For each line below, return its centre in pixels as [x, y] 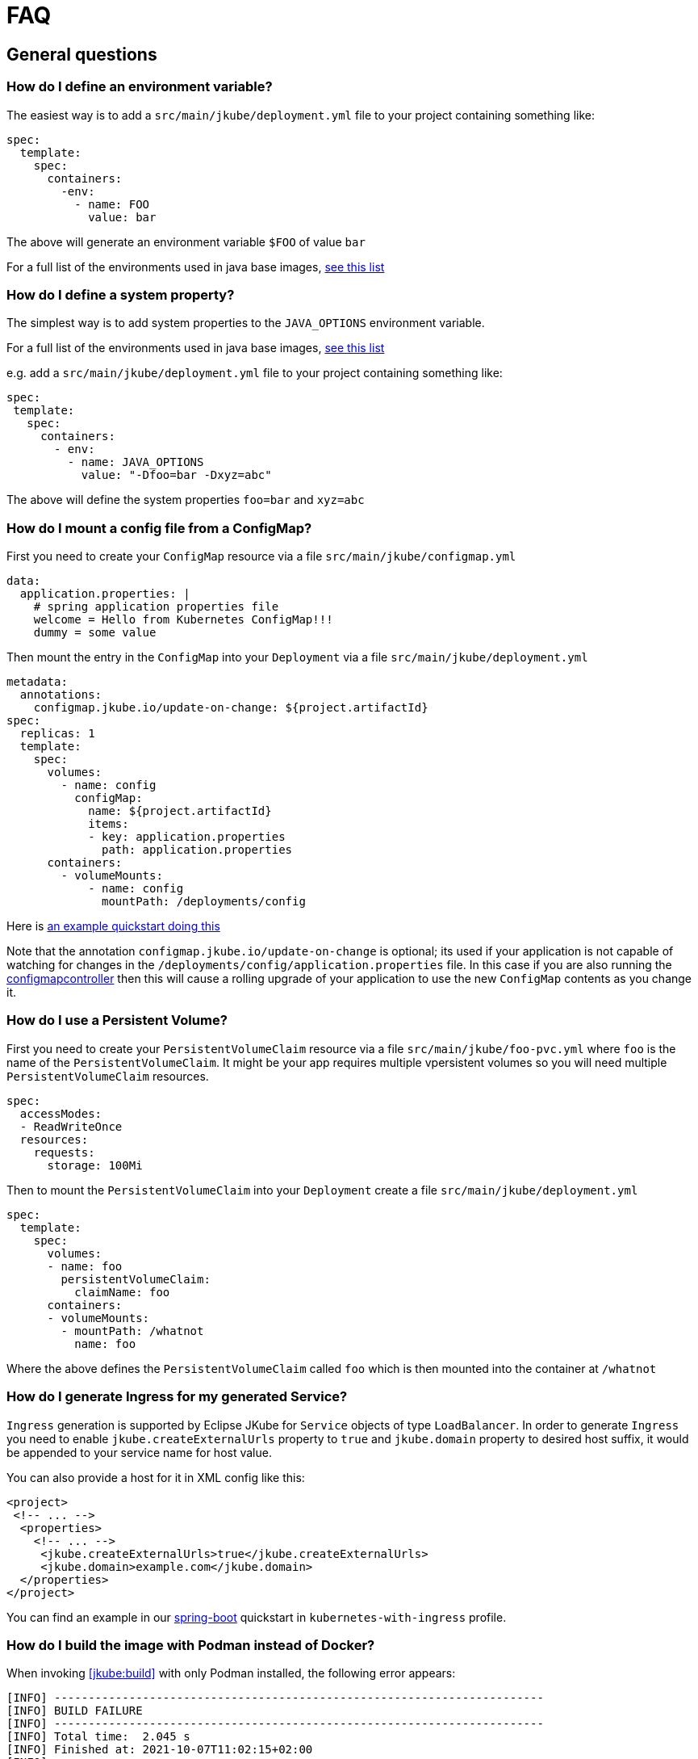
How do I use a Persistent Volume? [117, 1020]
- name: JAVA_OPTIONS [136, 462]
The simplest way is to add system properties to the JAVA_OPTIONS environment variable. [246, 323]
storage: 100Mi [95, 1165]
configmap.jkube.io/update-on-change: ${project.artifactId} [231, 708]
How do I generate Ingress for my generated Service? [177, 1397]
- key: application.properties [187, 837]
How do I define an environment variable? [140, 87]
